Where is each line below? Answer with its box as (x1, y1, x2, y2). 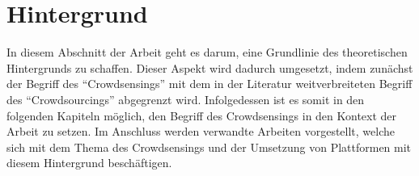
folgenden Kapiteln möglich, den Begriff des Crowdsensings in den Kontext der (6, 107, 397, 124)
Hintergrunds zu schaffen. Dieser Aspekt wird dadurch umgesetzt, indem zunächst (6, 59, 413, 76)
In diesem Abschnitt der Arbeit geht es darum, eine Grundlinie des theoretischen (6, 44, 408, 61)
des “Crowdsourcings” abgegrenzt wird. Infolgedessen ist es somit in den (6, 90, 365, 107)
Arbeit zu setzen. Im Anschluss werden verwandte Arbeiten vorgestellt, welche (6, 123, 396, 140)
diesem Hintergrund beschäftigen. (6, 154, 172, 171)
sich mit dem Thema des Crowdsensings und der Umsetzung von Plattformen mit (6, 138, 412, 155)
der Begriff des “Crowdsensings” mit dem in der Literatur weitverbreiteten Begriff (6, 75, 413, 92)
